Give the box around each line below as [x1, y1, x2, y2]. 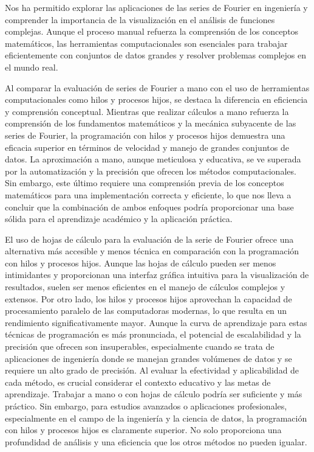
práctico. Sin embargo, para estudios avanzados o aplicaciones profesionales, [5, 400, 287, 412]
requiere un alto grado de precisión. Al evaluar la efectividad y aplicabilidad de [5, 364, 299, 377]
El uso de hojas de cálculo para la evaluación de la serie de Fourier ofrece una [5, 232, 294, 245]
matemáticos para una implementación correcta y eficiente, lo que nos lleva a [5, 188, 292, 201]
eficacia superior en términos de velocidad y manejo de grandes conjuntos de [5, 141, 289, 153]
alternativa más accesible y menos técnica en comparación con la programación [5, 245, 299, 257]
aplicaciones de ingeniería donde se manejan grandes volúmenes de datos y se [5, 352, 292, 364]
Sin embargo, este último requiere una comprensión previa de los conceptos [5, 176, 284, 189]
